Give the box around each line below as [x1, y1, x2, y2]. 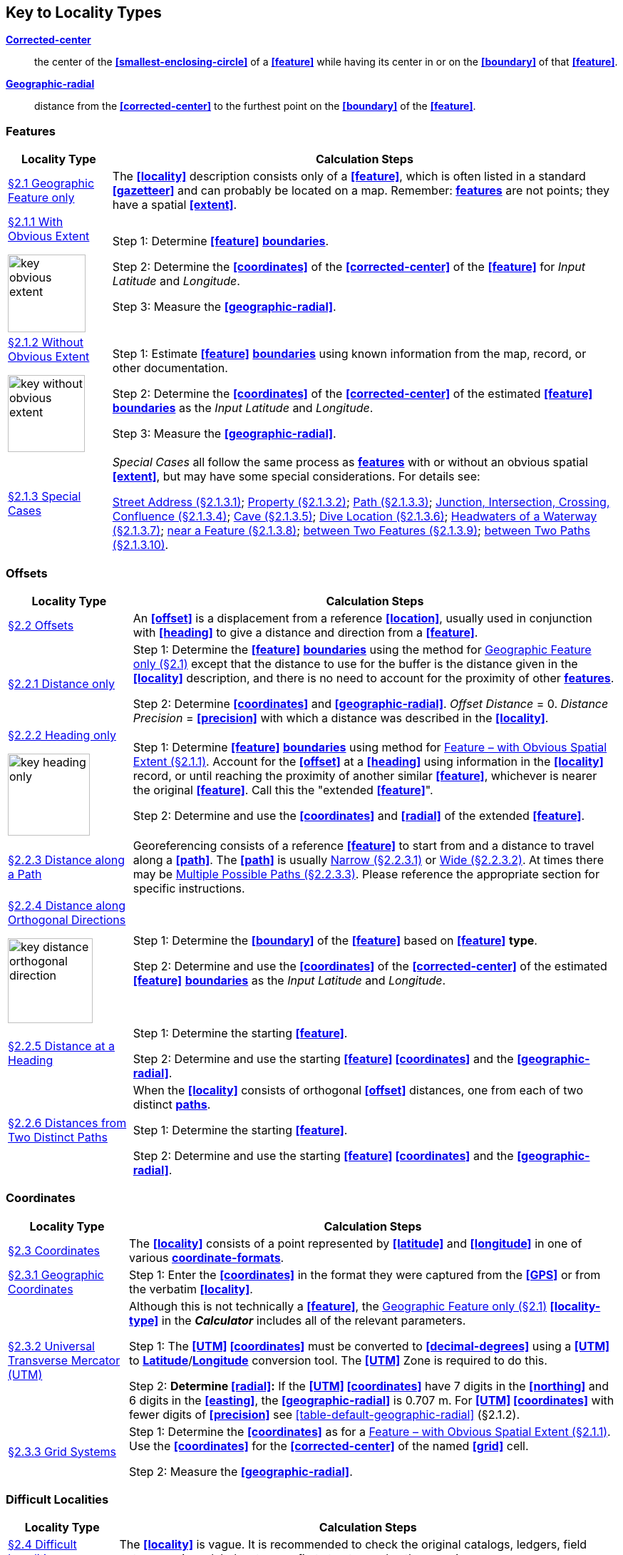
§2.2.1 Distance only [8, 676, 115, 691]
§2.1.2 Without [8, 335, 84, 350]
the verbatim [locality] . [129, 1281, 253, 1296]
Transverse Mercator [8, 1353, 120, 1367]
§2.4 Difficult [8, 1537, 77, 1552]
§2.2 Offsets [8, 617, 74, 632]
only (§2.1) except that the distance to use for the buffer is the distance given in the [133, 656, 578, 671]
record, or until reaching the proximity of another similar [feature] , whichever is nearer [133, 769, 597, 784]
